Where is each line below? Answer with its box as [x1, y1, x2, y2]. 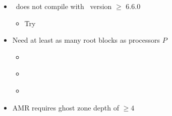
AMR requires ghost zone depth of [12, 102, 120, 112]
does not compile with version [16, 1, 112, 11]
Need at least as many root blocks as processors [12, 35, 160, 45]
